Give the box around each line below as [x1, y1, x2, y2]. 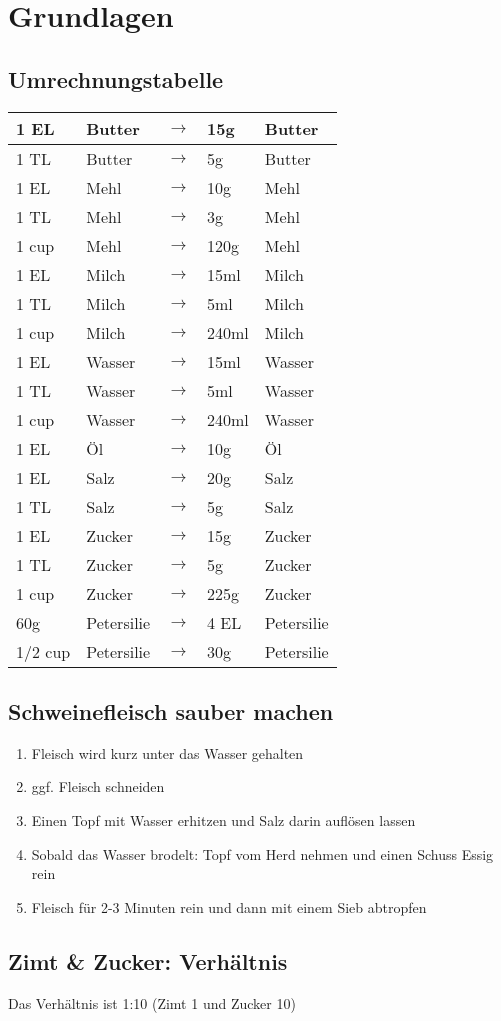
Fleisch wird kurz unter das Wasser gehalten [31, 742, 304, 763]
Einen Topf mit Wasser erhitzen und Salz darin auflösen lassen [31, 809, 416, 830]
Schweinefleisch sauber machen [8, 695, 334, 726]
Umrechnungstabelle [8, 63, 224, 94]
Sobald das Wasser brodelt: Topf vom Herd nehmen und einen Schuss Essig [31, 843, 494, 864]
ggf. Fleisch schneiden [31, 776, 165, 797]
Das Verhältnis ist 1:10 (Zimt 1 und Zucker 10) [8, 992, 296, 1013]
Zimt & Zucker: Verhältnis [8, 945, 288, 976]
